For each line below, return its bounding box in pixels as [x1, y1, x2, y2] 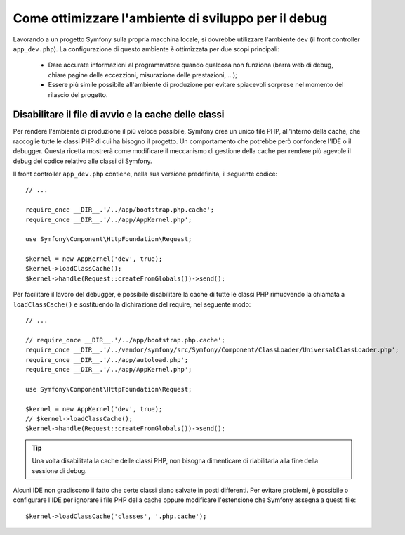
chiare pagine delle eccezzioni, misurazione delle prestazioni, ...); [48, 70, 238, 79]
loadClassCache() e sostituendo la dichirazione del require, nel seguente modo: [13, 299, 251, 309]
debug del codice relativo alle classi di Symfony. [13, 157, 152, 165]
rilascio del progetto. [48, 90, 108, 98]
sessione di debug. [32, 466, 87, 475]
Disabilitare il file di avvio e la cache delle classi [13, 109, 225, 121]
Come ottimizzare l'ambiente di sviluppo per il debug [13, 11, 328, 26]
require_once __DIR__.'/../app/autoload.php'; [25, 356, 189, 363]
